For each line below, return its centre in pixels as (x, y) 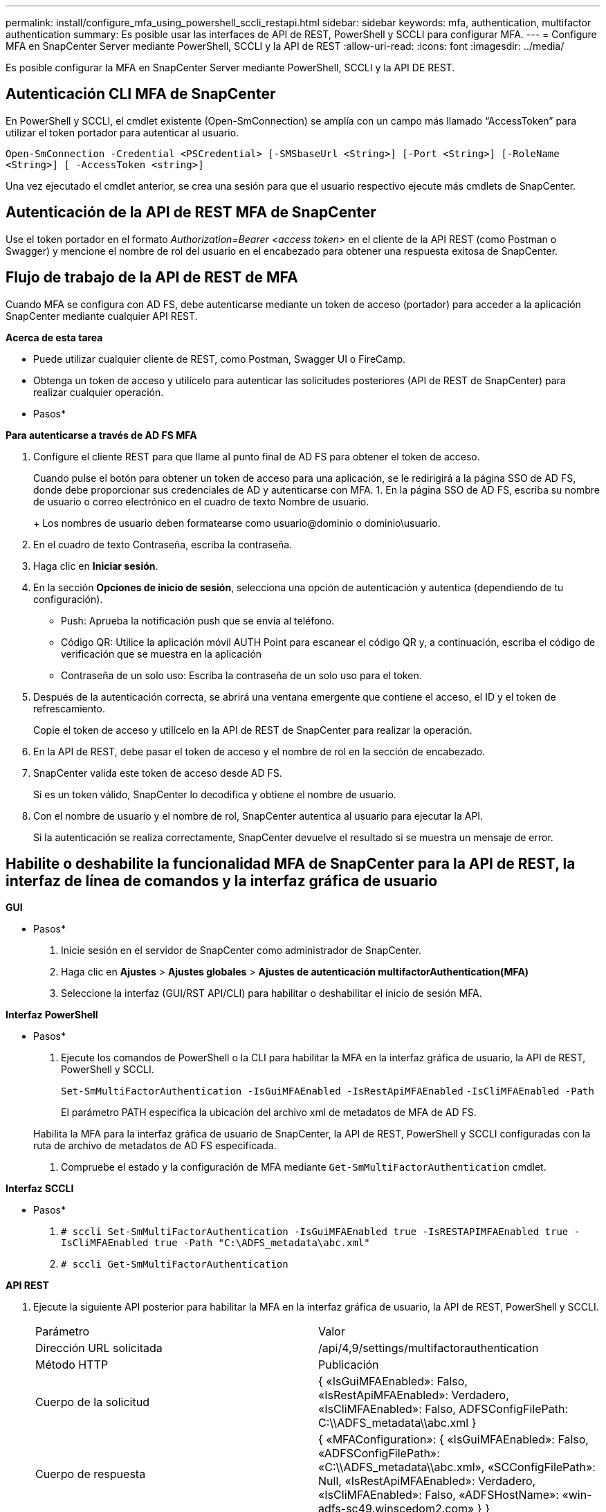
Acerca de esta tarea (54, 337)
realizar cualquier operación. (99, 392)
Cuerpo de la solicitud (92, 1402)
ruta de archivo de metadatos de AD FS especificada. (155, 1146)
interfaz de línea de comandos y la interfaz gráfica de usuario (222, 881)
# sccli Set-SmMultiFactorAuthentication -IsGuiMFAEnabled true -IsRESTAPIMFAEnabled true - (321, 1232)
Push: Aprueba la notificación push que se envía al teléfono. (198, 620)
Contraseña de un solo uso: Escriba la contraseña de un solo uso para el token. (241, 675)
